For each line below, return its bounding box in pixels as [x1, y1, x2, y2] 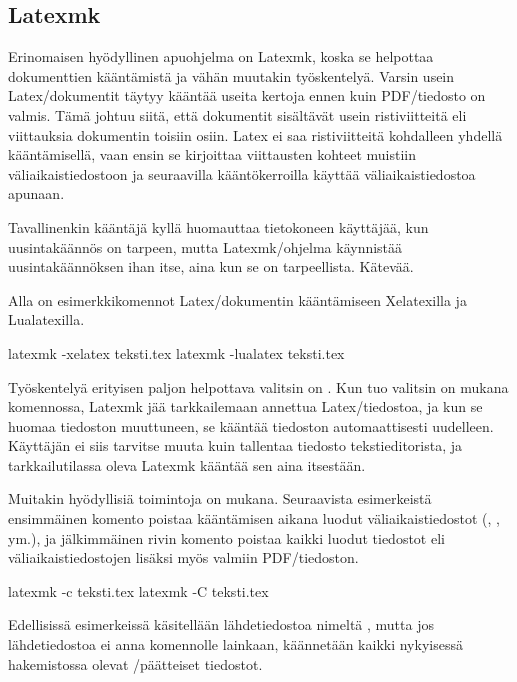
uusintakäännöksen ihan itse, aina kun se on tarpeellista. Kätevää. [8, 256, 414, 277]
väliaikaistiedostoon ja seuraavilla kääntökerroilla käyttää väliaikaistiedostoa [8, 163, 476, 184]
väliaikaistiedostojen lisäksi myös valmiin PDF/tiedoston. [8, 547, 359, 568]
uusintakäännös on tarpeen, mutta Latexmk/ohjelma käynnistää [8, 236, 403, 257]
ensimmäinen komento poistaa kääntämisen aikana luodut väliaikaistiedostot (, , [8, 508, 500, 529]
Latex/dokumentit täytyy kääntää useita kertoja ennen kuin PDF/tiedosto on [8, 85, 486, 106]
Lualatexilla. [8, 309, 85, 330]
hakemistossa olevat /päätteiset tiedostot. [8, 653, 263, 674]
